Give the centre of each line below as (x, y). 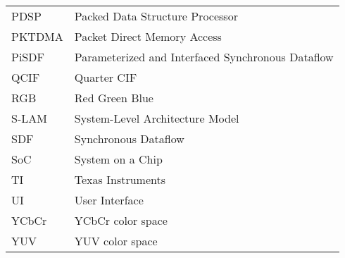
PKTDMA (37, 36)
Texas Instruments (120, 179)
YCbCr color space (121, 220)
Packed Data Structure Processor (156, 16)
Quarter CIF (106, 77)
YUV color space (116, 241)
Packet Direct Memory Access (148, 36)
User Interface (109, 200)
